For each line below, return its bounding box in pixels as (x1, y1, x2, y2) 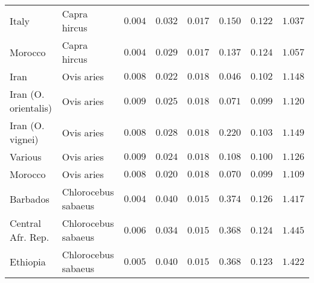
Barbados (10, 191, 50, 206)
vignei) (10, 132, 39, 146)
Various (10, 150, 42, 164)
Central (10, 216, 42, 230)
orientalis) (10, 101, 52, 115)
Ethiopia (10, 254, 46, 269)
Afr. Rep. (10, 230, 50, 244)
